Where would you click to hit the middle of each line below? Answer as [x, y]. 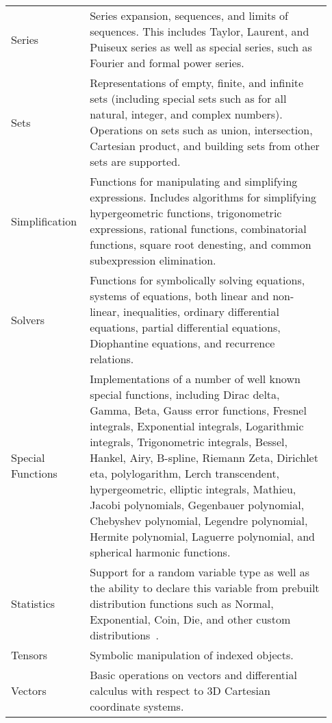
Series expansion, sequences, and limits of [189, 15]
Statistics [33, 603]
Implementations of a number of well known [195, 379]
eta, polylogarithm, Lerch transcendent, [185, 473]
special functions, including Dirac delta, [185, 394]
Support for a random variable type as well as [200, 572]
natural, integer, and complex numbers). [186, 114]
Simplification [44, 221]
